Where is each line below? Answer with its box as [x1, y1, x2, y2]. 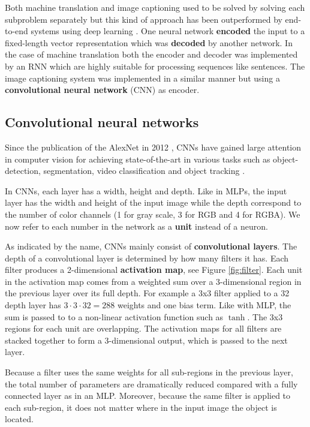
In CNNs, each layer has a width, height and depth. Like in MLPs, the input [5, 184, 287, 197]
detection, [5, 164, 41, 177]
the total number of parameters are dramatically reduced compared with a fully [5, 377, 298, 390]
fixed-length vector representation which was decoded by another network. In [5, 36, 293, 49]
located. [5, 413, 34, 425]
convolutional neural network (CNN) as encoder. [5, 83, 200, 96]
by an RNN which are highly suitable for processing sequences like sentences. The [5, 59, 305, 72]
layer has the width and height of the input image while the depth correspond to [5, 196, 302, 209]
